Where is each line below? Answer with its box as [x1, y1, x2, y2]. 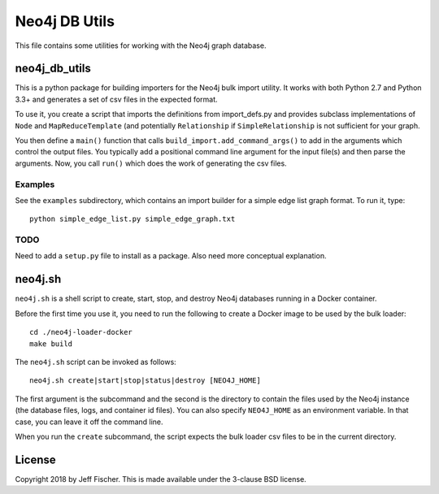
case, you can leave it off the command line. [15, 417, 163, 427]
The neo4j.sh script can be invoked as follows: [15, 357, 176, 366]
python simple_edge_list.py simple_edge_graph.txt [29, 214, 236, 223]
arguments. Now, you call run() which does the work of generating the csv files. [15, 158, 288, 168]
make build [29, 339, 73, 349]
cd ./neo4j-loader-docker [29, 327, 133, 337]
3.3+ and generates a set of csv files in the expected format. [15, 94, 219, 104]
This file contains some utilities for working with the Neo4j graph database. [15, 41, 267, 50]
